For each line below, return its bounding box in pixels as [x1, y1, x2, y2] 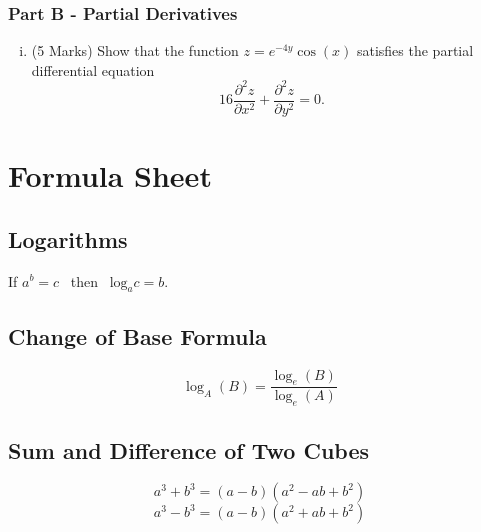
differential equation [31, 59, 155, 80]
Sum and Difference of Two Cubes [8, 434, 370, 465]
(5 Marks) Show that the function [31, 40, 239, 61]
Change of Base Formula [8, 320, 267, 351]
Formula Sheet [8, 155, 212, 196]
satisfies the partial [356, 40, 474, 61]
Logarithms [8, 223, 128, 254]
